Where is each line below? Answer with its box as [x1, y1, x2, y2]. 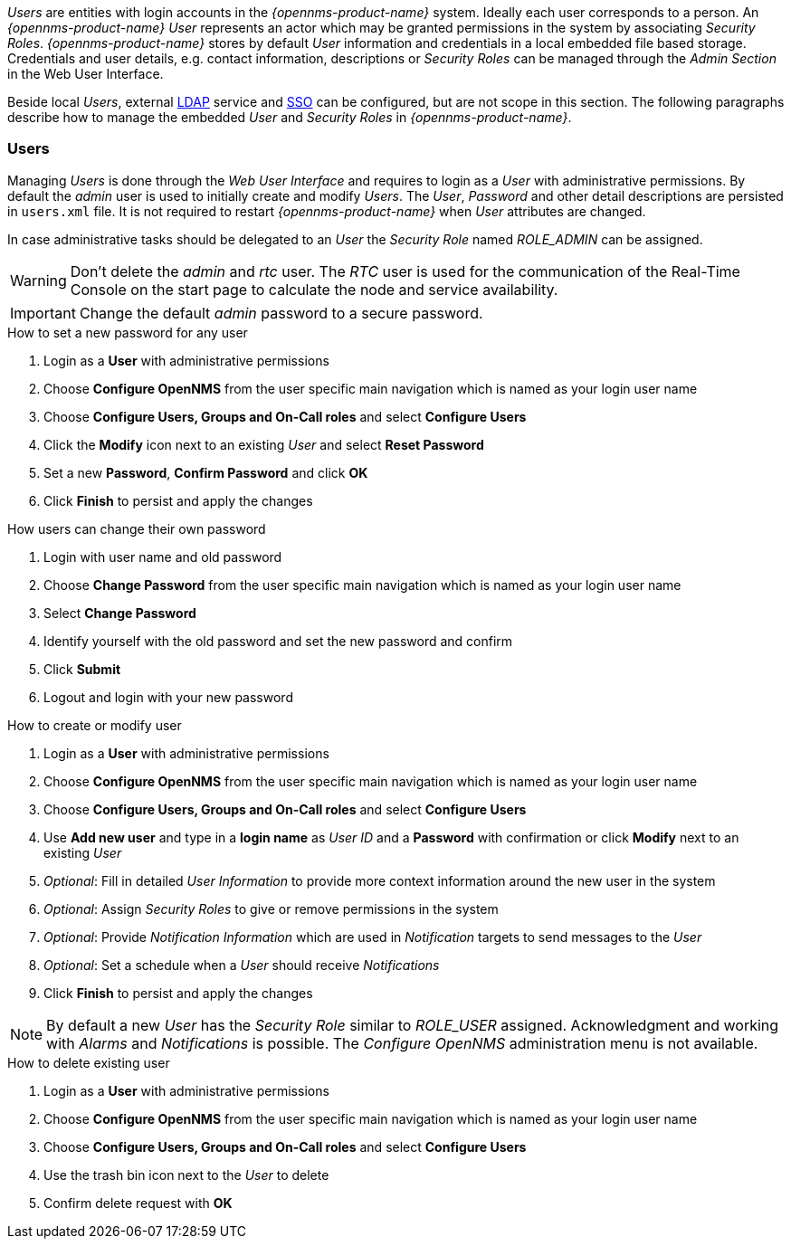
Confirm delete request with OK [43, 1194, 233, 1211]
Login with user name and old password [43, 548, 282, 565]
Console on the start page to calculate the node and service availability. [70, 280, 558, 299]
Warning [10, 271, 67, 290]
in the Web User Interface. [7, 66, 164, 81]
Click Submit [43, 661, 121, 677]
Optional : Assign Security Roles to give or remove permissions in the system [43, 900, 499, 917]
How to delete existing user [7, 1054, 170, 1070]
